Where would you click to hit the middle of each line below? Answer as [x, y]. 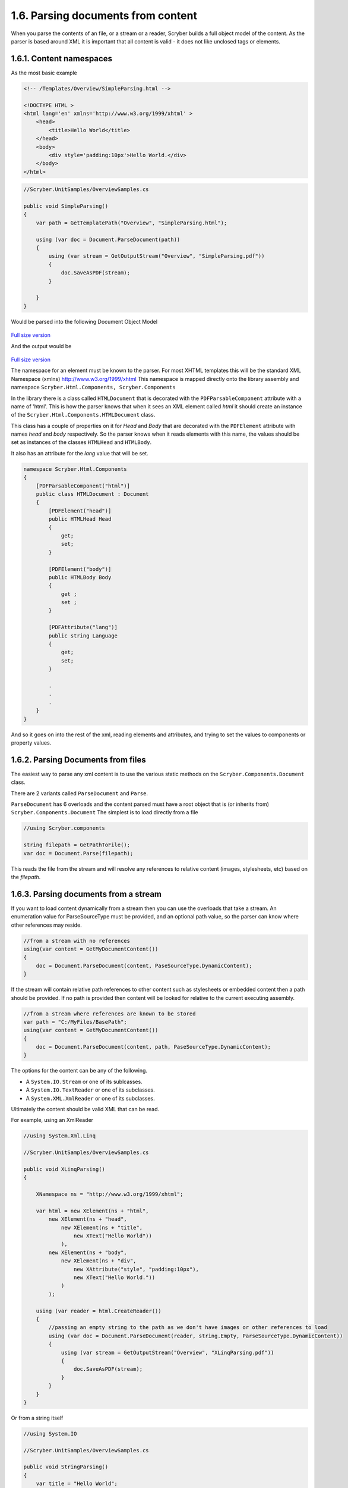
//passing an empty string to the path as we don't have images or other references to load [188, 1328]
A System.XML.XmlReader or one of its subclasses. [91, 1098]
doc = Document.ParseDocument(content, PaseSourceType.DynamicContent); [144, 965]
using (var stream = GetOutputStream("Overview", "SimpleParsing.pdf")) [156, 256]
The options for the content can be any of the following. [79, 1071]
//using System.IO [50, 1434]
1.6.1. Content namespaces [62, 59]
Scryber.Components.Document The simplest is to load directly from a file [105, 812]
